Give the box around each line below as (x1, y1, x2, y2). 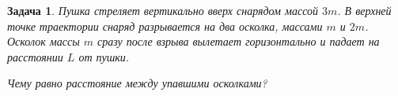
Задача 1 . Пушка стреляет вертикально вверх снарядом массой (7, 2, 318, 18)
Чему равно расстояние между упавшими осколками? (7, 75, 267, 91)
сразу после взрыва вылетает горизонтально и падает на (97, 33, 380, 50)
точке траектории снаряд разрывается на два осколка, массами (7, 17, 323, 34)
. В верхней (337, 2, 392, 18)
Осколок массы (7, 33, 80, 50)
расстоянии (7, 48, 63, 65)
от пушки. (78, 48, 130, 65)
